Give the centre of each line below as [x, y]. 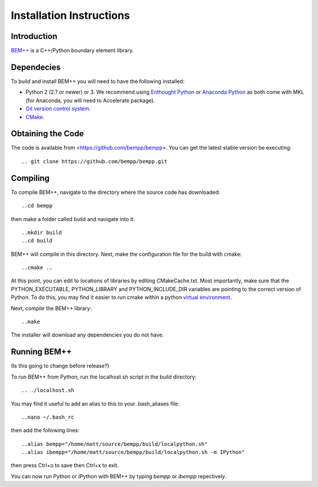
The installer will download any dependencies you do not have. [87, 335]
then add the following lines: [45, 430]
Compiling [30, 178]
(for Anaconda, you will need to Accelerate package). [90, 100]
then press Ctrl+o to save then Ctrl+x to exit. [65, 465]
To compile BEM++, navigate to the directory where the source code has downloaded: [115, 192]
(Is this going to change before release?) [60, 366]
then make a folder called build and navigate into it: [73, 219]
